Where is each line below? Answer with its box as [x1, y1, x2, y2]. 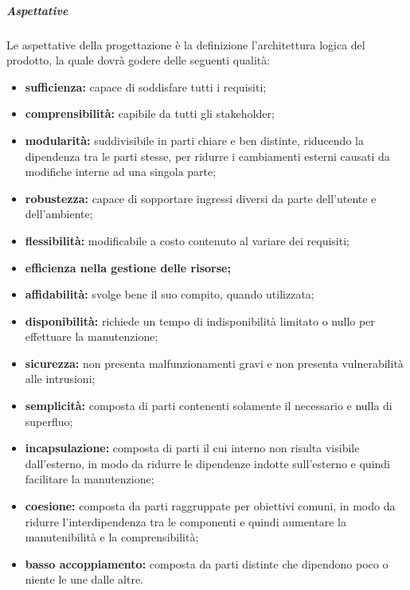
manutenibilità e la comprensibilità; [25, 529, 199, 545]
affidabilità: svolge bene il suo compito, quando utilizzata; [25, 286, 314, 303]
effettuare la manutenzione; [25, 328, 158, 345]
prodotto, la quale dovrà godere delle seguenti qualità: [6, 52, 271, 68]
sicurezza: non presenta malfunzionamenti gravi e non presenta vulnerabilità [25, 354, 404, 371]
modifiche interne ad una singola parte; [25, 163, 217, 180]
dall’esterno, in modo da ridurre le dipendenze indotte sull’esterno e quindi [25, 455, 391, 471]
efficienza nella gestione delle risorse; [25, 259, 231, 275]
